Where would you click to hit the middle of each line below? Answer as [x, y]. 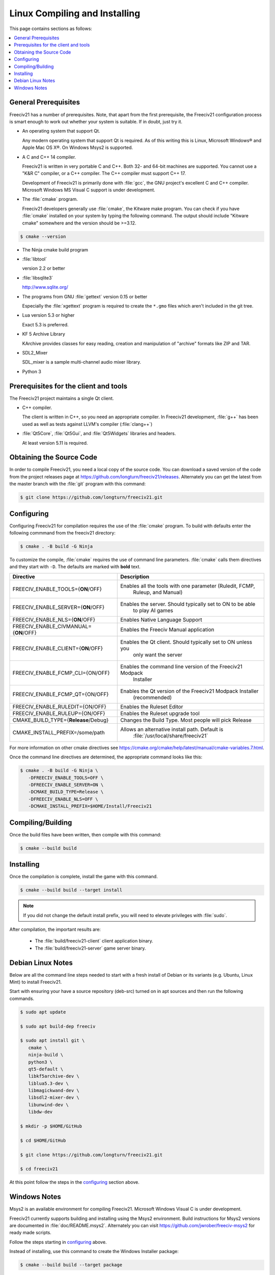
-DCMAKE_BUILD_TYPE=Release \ [66, 792]
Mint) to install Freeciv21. [36, 982]
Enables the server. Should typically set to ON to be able [188, 604]
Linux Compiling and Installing [75, 13]
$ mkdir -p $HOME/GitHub [51, 1126]
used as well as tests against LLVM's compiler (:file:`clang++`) [87, 424]
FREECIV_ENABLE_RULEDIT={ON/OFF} [59, 706]
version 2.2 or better [44, 268]
